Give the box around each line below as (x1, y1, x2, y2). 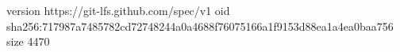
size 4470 (6, 33, 50, 50)
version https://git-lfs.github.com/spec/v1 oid (6, 2, 230, 18)
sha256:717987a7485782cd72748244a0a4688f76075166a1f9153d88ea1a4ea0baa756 (6, 17, 394, 34)
